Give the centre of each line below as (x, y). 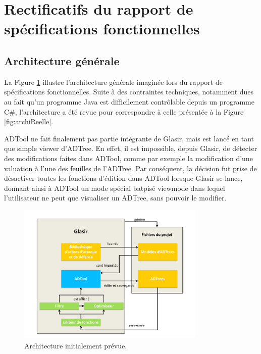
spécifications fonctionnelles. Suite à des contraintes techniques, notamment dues (129, 92)
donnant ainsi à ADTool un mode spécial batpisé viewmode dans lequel (115, 188)
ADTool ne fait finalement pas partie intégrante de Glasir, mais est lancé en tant (129, 138)
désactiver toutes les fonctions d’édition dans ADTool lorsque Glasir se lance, (123, 178)
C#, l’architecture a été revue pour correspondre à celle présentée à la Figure (124, 111)
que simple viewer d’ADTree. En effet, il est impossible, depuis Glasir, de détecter (131, 148)
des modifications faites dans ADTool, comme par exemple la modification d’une (128, 158)
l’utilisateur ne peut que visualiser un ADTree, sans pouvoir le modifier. (115, 198)
